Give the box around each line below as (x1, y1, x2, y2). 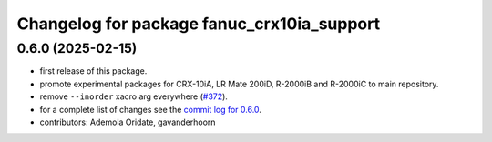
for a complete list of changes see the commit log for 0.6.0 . (39, 104, 261, 115)
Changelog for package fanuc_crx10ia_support (16, 14, 381, 34)
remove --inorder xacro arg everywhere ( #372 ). (39, 91, 228, 102)
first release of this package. (39, 66, 148, 76)
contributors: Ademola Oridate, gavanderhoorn (39, 117, 216, 127)
